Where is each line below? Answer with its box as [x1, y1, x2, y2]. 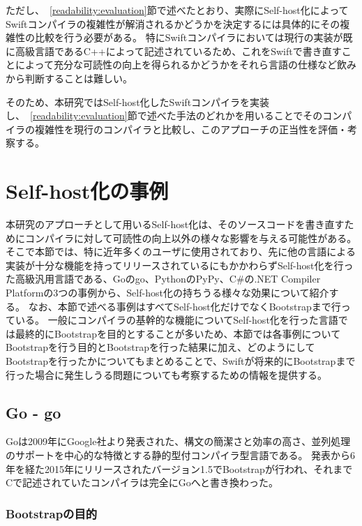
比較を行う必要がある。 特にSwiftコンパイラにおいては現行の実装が [34, 30, 343, 45]
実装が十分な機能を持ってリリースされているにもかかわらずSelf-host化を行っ [6, 257, 354, 272]
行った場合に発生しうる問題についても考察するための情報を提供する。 [6, 367, 327, 382]
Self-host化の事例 [6, 176, 169, 205]
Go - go [6, 401, 61, 423]
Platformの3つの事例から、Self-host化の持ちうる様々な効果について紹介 [6, 285, 329, 300]
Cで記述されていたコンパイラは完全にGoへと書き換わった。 [6, 475, 278, 490]
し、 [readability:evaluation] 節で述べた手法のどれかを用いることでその [6, 108, 323, 123]
